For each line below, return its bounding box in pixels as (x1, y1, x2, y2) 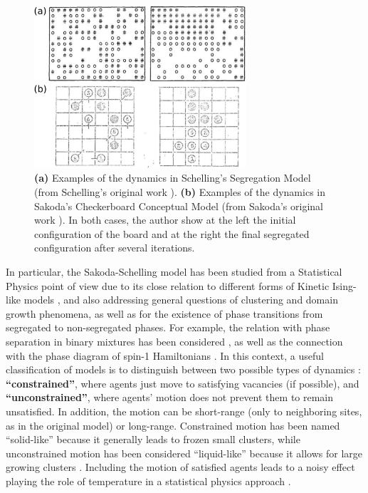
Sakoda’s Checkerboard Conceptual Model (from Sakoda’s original (34, 198, 323, 213)
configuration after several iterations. (34, 240, 195, 255)
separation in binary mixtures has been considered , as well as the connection (6, 333, 343, 348)
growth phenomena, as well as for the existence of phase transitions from (6, 306, 323, 321)
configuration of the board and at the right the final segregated (34, 226, 310, 241)
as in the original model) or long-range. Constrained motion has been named (6, 417, 340, 432)
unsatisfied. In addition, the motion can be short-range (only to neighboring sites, (6, 403, 362, 418)
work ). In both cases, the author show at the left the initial (34, 212, 296, 227)
